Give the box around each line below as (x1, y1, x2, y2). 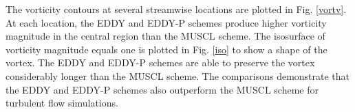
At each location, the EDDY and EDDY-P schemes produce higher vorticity (6, 15, 327, 29)
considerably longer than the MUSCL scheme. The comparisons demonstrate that (6, 68, 350, 83)
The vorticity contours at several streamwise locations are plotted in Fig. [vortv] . (6, 2, 347, 16)
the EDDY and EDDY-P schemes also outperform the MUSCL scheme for (6, 82, 319, 96)
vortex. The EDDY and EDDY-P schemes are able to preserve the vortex (6, 55, 315, 70)
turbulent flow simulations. (6, 96, 118, 110)
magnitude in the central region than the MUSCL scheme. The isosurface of (6, 29, 325, 43)
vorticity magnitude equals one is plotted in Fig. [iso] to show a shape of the (6, 42, 327, 56)
